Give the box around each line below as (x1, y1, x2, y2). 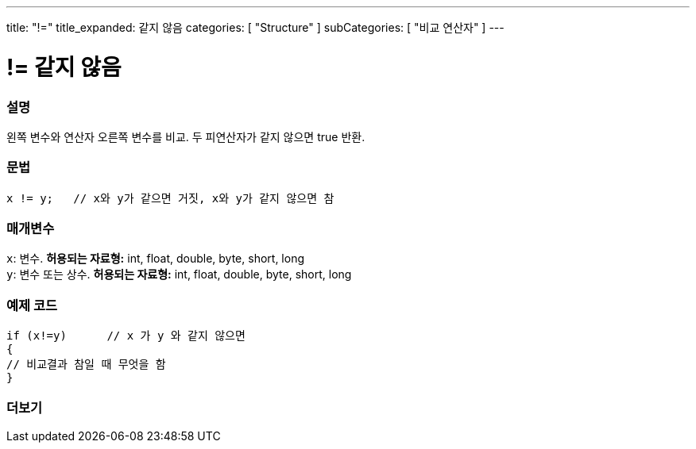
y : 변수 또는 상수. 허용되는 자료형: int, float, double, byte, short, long (6, 267, 352, 282)
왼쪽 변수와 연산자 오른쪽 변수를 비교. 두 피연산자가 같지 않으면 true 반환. (6, 129, 365, 144)
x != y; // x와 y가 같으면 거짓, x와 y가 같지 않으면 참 (6, 191, 334, 205)
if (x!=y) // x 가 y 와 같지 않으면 (6, 329, 246, 343)
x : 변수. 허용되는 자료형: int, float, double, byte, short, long (6, 251, 304, 266)
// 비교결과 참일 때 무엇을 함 (6, 358, 166, 371)
